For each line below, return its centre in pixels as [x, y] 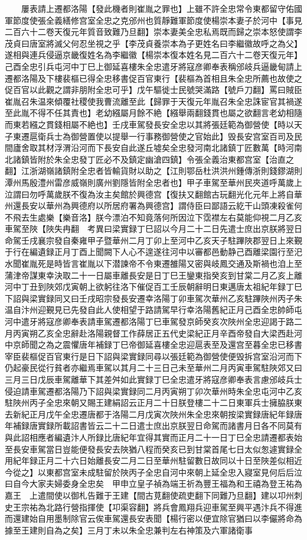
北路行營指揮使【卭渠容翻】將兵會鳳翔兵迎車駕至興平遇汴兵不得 [170, 507]
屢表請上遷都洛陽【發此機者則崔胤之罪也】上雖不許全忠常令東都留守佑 [157, 8]
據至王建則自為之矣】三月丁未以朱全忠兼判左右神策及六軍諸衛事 [129, 530]
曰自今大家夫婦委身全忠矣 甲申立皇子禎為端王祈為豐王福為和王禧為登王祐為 [153, 484]
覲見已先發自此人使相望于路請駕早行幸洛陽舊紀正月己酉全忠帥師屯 [174, 310]
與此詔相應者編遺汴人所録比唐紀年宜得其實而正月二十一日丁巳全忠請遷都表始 [153, 437]
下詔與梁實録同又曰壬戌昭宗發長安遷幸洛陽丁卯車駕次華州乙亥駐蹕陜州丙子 [149, 298]
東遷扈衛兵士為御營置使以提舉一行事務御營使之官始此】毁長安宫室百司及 [153, 136]
